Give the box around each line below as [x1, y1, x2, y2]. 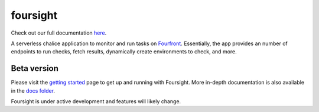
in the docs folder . [11, 87, 56, 94]
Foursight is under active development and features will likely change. [11, 98, 181, 105]
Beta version [11, 63, 59, 73]
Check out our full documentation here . [11, 29, 107, 36]
